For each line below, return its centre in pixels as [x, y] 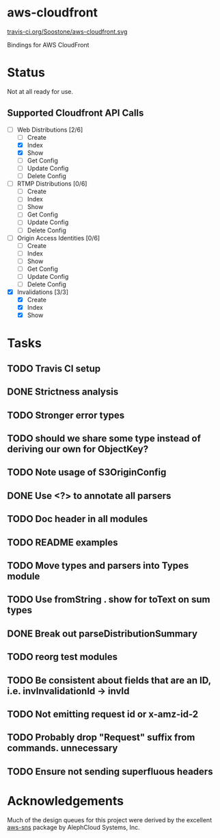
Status [26, 73]
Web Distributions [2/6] [50, 130]
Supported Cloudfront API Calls [75, 113]
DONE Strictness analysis [63, 392]
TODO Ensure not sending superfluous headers [110, 771]
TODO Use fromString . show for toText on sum [109, 600]
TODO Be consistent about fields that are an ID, [109, 680]
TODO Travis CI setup [54, 368]
